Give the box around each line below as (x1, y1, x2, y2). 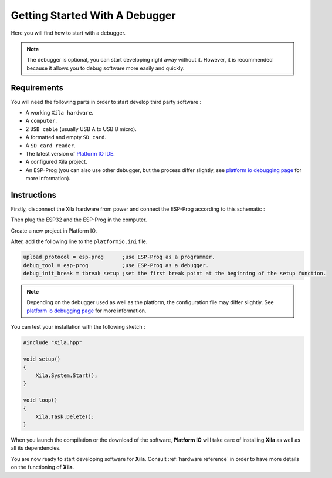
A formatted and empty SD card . (25, 134, 107, 141)
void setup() (23, 355, 61, 362)
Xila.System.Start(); (35, 372, 98, 379)
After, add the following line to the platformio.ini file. (11, 238, 148, 245)
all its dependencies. (11, 445, 61, 452)
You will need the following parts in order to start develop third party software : (11, 98, 202, 105)
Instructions (11, 190, 57, 200)
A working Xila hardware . (25, 109, 94, 116)
